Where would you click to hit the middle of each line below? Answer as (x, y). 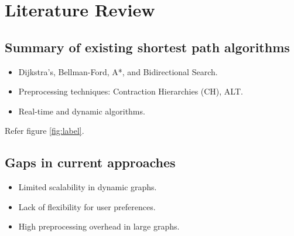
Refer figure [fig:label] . (45, 131)
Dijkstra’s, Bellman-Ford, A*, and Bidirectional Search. (118, 71)
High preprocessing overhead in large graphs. (99, 226)
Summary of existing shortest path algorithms (147, 47)
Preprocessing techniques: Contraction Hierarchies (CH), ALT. (131, 91)
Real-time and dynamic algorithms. (82, 111)
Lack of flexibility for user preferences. (87, 206)
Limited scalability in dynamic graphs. (88, 187)
